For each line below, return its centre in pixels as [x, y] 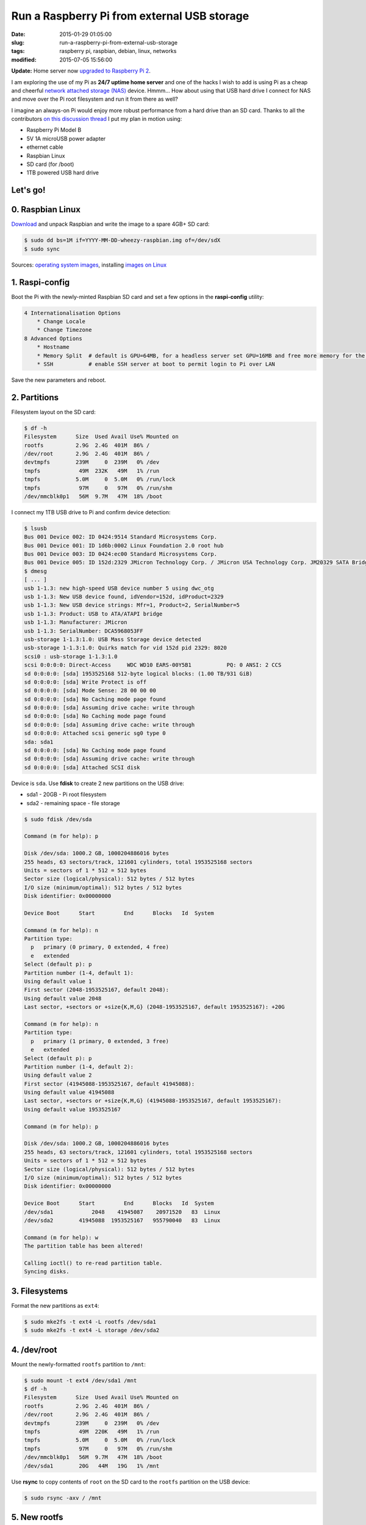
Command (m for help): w [61, 1237]
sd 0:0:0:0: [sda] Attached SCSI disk [82, 767]
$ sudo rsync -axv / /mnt [63, 1498]
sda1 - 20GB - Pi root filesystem [66, 795]
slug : [18, 42]
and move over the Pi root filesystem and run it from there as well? [95, 99]
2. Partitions [35, 397]
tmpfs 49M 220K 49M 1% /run [92, 1431]
